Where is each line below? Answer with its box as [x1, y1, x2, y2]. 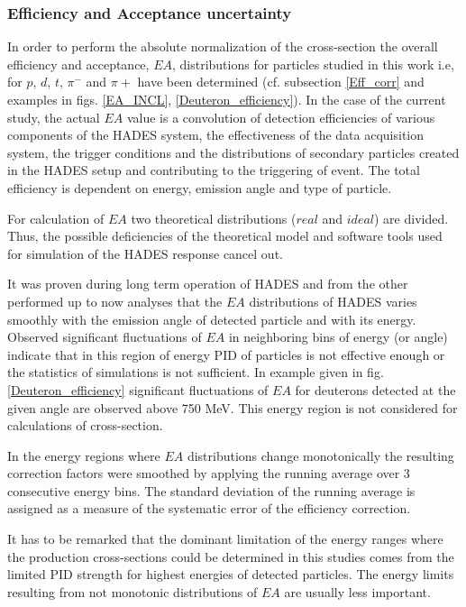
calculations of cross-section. [7, 416, 163, 435]
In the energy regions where [7, 446, 160, 464]
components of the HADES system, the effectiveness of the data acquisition [7, 125, 425, 144]
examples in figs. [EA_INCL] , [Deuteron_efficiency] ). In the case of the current [7, 90, 446, 108]
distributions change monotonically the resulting [187, 446, 454, 464]
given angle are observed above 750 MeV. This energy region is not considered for [7, 398, 458, 417]
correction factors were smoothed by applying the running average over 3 [7, 464, 410, 483]
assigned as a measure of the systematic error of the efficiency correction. [7, 499, 411, 518]
